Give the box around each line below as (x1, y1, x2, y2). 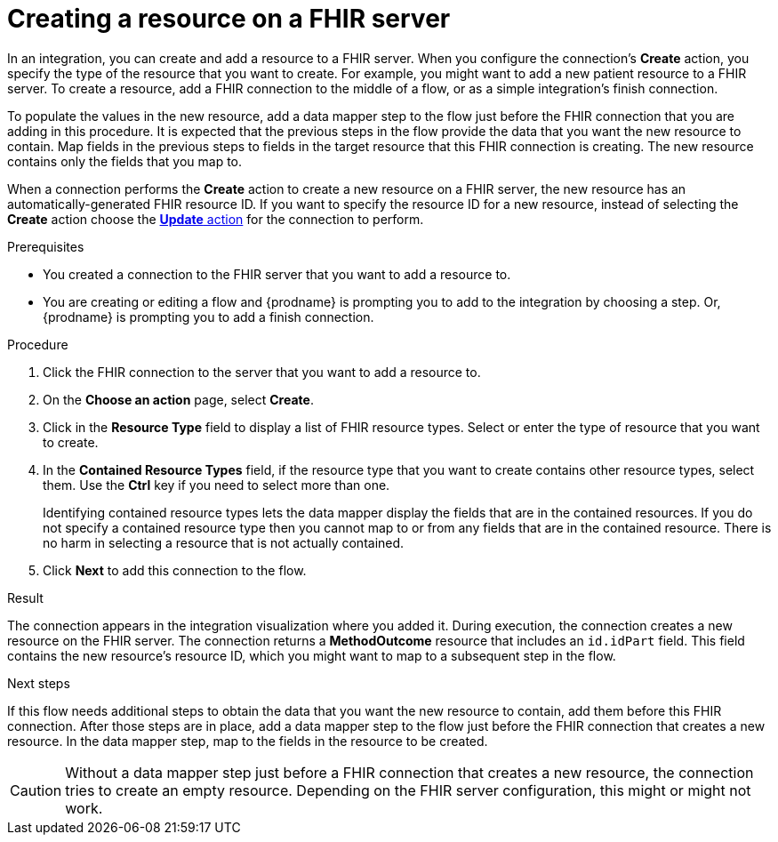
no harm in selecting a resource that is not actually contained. (43, 534, 405, 550)
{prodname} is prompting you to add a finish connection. (43, 309, 374, 325)
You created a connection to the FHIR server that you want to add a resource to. (43, 266, 511, 282)
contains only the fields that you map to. (7, 153, 243, 169)
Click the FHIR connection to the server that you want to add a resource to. (43, 364, 481, 380)
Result (7, 589, 44, 605)
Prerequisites (7, 238, 84, 254)
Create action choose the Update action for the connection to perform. (7, 211, 424, 227)
